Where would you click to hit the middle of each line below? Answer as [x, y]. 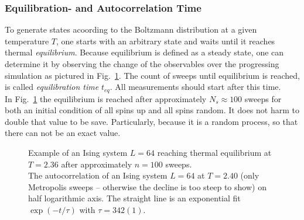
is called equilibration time [52, 87]
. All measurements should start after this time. [195, 87]
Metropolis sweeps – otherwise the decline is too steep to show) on [147, 186]
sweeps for [263, 98]
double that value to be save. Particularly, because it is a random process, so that [151, 121]
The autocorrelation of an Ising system [98, 175]
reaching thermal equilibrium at [214, 153]
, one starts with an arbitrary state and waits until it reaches [166, 41]
